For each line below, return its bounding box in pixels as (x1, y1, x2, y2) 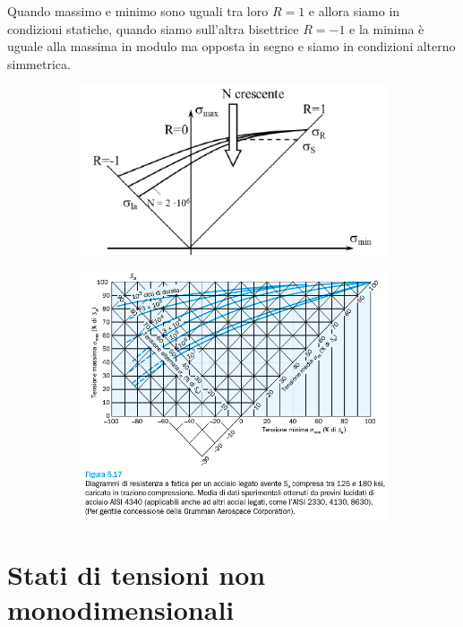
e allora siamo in (308, 2, 400, 20)
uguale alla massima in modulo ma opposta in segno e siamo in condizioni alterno (7, 37, 456, 56)
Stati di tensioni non (7, 556, 266, 593)
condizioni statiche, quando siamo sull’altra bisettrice (7, 19, 299, 38)
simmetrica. (7, 54, 71, 73)
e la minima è (349, 19, 424, 38)
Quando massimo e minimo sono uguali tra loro (7, 2, 269, 20)
